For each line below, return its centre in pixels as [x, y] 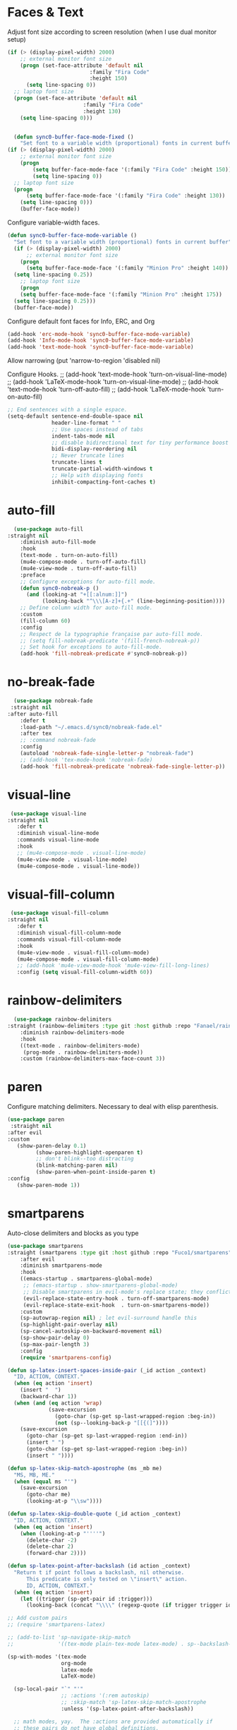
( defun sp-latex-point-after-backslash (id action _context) [99, 1566]
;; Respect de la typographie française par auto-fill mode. [111, 634]
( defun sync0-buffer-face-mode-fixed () [74, 137]
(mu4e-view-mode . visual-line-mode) [72, 859]
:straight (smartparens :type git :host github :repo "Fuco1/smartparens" [120, 1253]
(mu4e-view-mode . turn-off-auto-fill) [79, 568]
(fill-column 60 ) [45, 621]
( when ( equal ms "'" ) [45, 1482]
